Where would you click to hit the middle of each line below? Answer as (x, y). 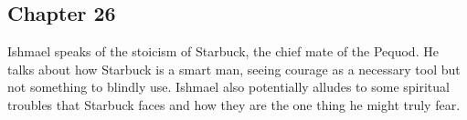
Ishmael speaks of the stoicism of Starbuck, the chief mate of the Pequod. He (223, 51)
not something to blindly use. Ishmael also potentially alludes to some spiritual (228, 87)
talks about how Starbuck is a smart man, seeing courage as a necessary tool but (234, 69)
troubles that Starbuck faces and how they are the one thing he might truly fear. (234, 104)
